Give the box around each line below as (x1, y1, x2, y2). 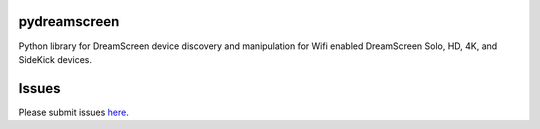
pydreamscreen (18, 13, 120, 30)
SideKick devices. (18, 53, 93, 65)
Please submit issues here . (18, 106, 130, 118)
